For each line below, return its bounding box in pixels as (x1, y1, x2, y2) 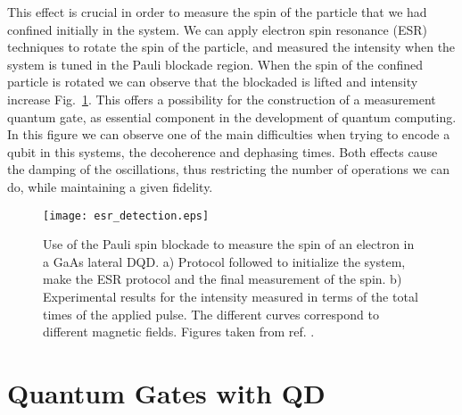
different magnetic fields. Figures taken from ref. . (43, 322, 315, 341)
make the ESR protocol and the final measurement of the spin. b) (43, 270, 402, 288)
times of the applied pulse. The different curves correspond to (43, 304, 379, 323)
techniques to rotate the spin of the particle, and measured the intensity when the (7, 37, 456, 56)
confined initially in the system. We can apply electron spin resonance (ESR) (7, 20, 427, 38)
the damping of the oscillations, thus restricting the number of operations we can (7, 160, 450, 178)
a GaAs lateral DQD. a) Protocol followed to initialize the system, (43, 252, 406, 270)
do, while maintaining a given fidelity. (7, 177, 213, 195)
